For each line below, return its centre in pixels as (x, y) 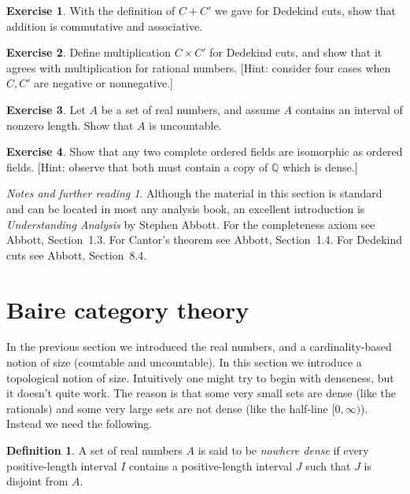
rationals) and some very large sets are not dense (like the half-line (167, 408)
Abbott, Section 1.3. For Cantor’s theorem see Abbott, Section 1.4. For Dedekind (204, 240)
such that (328, 465)
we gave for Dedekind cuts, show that (305, 10)
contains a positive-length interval (211, 465)
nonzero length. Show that (70, 125)
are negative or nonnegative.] (103, 83)
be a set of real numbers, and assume (190, 109)
